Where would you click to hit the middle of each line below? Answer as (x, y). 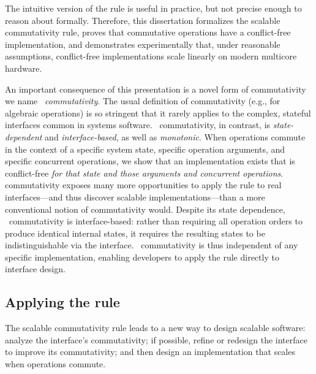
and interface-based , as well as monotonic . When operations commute (175, 136)
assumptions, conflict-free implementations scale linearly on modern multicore (151, 56)
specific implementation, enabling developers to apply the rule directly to (142, 257)
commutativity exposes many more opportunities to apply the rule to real (143, 185)
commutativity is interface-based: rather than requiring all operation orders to (156, 221)
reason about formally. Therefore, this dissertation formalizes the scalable (143, 20)
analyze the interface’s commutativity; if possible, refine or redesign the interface (156, 339)
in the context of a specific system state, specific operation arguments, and (145, 149)
